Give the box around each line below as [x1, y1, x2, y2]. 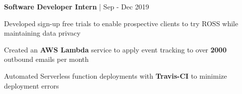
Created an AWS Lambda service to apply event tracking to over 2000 [4, 44, 227, 54]
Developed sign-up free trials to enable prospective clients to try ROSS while [4, 18, 239, 28]
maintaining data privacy [4, 28, 81, 38]
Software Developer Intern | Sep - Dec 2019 [4, 1, 149, 11]
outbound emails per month [4, 54, 89, 64]
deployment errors [4, 80, 59, 91]
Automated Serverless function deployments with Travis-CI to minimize [4, 70, 227, 81]
